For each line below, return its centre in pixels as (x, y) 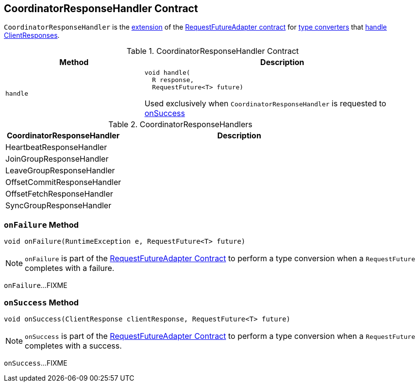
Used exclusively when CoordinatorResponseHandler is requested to (265, 104)
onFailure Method (42, 225)
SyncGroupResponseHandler (59, 206)
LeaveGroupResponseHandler (60, 171)
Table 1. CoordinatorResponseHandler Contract (213, 51)
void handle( (167, 73)
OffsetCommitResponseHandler (63, 182)
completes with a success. (73, 345)
